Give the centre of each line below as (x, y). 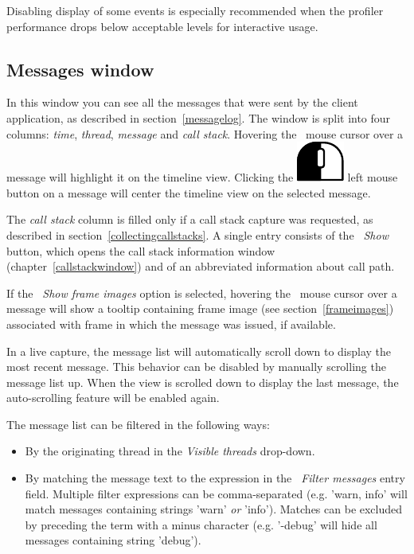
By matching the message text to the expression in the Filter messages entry (215, 478)
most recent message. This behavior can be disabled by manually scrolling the (196, 367)
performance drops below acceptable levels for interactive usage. (162, 26)
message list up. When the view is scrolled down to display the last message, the (203, 382)
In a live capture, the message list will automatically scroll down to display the (199, 351)
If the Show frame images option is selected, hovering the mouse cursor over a (202, 293)
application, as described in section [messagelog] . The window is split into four (199, 117)
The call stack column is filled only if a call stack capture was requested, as (190, 219)
